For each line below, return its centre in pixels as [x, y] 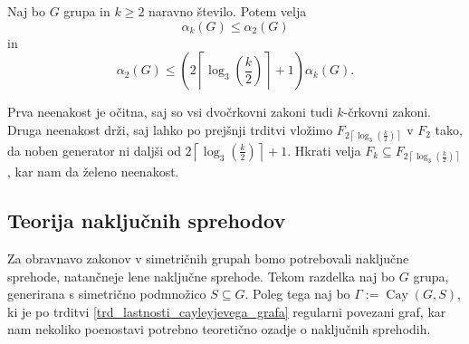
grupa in [87, 11]
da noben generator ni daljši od [94, 150]
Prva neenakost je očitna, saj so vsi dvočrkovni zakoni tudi [170, 112]
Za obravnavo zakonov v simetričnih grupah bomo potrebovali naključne [208, 258]
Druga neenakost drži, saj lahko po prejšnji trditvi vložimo [170, 129]
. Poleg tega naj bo [297, 294]
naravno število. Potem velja [228, 11]
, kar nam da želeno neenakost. [93, 172]
